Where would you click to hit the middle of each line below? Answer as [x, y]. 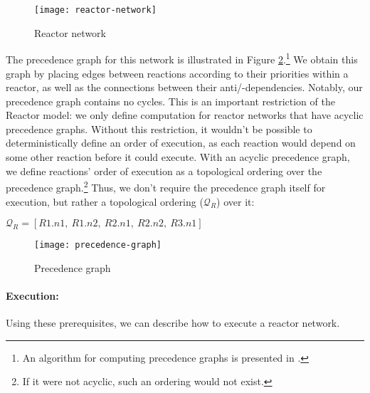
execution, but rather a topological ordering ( [105, 201]
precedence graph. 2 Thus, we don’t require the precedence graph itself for [166, 186]
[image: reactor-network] [95, 10]
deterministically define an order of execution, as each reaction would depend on [181, 143]
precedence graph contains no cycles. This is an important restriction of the [170, 101]
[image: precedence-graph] [98, 245]
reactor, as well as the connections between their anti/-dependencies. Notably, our [184, 87]
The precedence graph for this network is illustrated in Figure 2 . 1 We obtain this [182, 58]
